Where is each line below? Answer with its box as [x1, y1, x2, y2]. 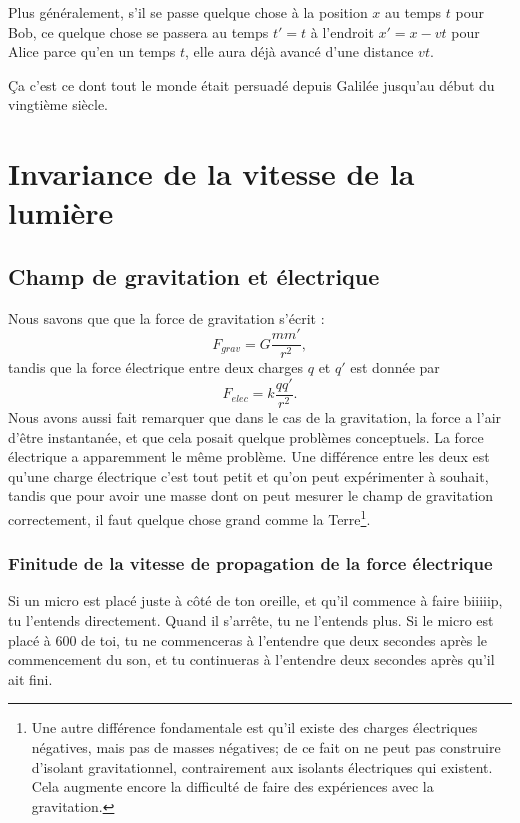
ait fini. [8, 668, 53, 689]
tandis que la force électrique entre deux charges [8, 357, 304, 378]
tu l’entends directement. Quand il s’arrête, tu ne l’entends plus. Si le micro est [8, 610, 494, 631]
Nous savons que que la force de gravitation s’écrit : [8, 307, 325, 328]
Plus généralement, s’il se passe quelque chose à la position [8, 2, 368, 22]
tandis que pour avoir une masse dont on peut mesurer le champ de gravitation [8, 485, 494, 506]
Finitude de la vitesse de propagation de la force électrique [8, 551, 493, 576]
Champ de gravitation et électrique [8, 260, 380, 291]
